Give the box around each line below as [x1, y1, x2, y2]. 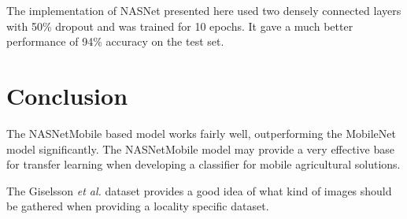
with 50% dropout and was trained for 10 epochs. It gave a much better [6, 17, 353, 34]
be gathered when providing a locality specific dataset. [6, 198, 269, 214]
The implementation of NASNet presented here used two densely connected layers [6, 2, 401, 18]
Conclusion [6, 79, 128, 111]
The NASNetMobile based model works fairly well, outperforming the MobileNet [6, 124, 396, 141]
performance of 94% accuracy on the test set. [6, 33, 224, 50]
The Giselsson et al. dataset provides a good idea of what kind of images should [6, 182, 392, 199]
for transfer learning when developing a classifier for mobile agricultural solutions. [6, 156, 401, 173]
